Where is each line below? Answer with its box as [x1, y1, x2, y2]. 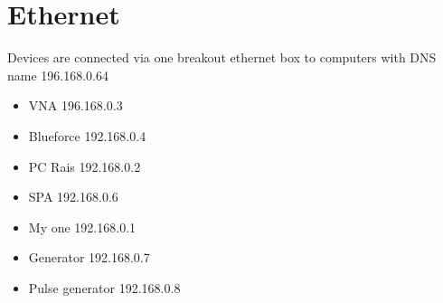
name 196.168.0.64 [7, 65, 108, 84]
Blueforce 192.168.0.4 [28, 126, 146, 145]
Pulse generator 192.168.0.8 [28, 278, 181, 297]
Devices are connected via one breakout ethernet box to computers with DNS [7, 48, 437, 67]
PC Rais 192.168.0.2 [28, 156, 141, 175]
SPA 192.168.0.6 [28, 187, 118, 206]
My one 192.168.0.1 [28, 217, 137, 236]
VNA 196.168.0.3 [28, 96, 123, 115]
